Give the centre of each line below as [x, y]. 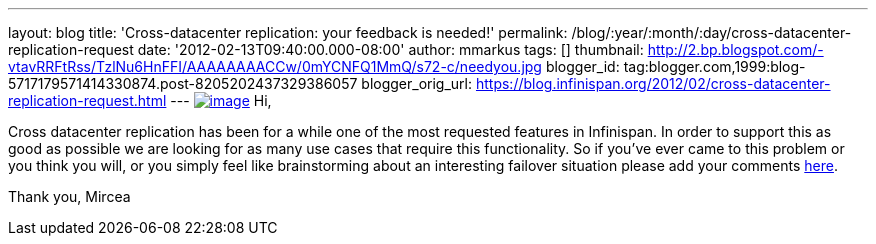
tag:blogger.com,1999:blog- [714, 66]
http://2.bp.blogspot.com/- [735, 49]
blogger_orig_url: [417, 83]
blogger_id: [582, 66]
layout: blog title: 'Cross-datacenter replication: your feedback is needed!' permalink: [288, 32]
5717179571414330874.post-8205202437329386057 [183, 83]
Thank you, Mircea [69, 196]
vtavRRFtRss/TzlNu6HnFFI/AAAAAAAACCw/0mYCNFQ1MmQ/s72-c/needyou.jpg [275, 66]
